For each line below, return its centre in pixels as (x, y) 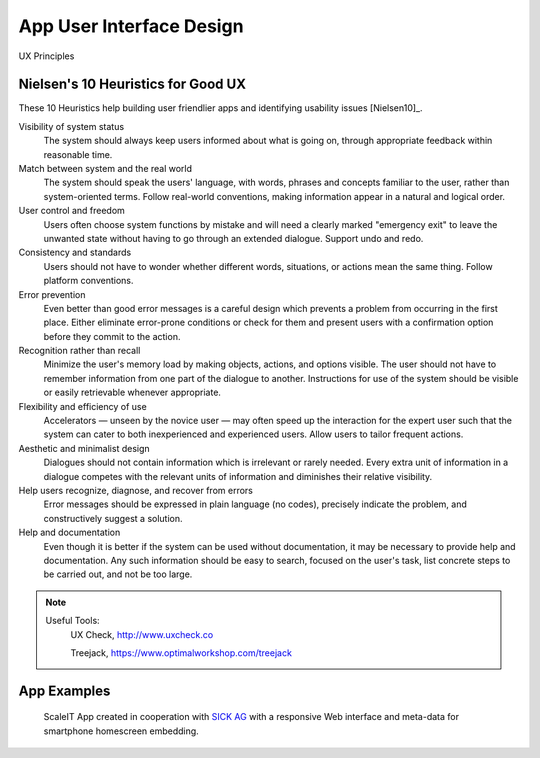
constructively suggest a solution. (113, 518)
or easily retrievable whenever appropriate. (132, 392)
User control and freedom (71, 211)
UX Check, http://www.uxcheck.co (142, 634)
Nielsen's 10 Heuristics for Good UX (132, 84)
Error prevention (52, 294)
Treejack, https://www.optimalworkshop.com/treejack (181, 652)
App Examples (64, 690)
